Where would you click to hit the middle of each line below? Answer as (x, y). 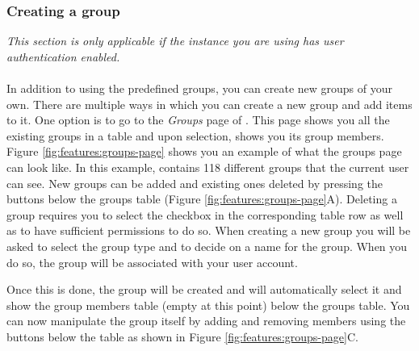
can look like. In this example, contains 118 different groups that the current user (208, 167)
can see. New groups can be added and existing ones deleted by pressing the (195, 183)
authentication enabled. (63, 56)
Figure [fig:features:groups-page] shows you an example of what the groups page (204, 151)
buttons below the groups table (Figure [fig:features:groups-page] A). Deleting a (202, 199)
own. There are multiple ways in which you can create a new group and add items (209, 104)
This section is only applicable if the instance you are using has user (175, 41)
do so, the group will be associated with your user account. (152, 262)
